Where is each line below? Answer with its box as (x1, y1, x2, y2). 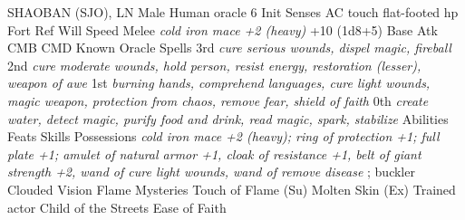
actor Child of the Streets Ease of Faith (7, 197, 227, 216)
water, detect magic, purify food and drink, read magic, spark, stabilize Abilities (7, 109, 449, 128)
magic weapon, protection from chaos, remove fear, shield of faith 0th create (7, 91, 429, 110)
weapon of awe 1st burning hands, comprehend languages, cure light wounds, (7, 73, 431, 92)
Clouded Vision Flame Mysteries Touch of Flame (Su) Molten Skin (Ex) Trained (7, 179, 456, 198)
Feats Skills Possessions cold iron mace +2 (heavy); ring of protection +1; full (7, 127, 440, 146)
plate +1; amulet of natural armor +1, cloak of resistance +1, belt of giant (7, 144, 421, 163)
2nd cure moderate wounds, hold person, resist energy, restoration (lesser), (7, 55, 421, 74)
